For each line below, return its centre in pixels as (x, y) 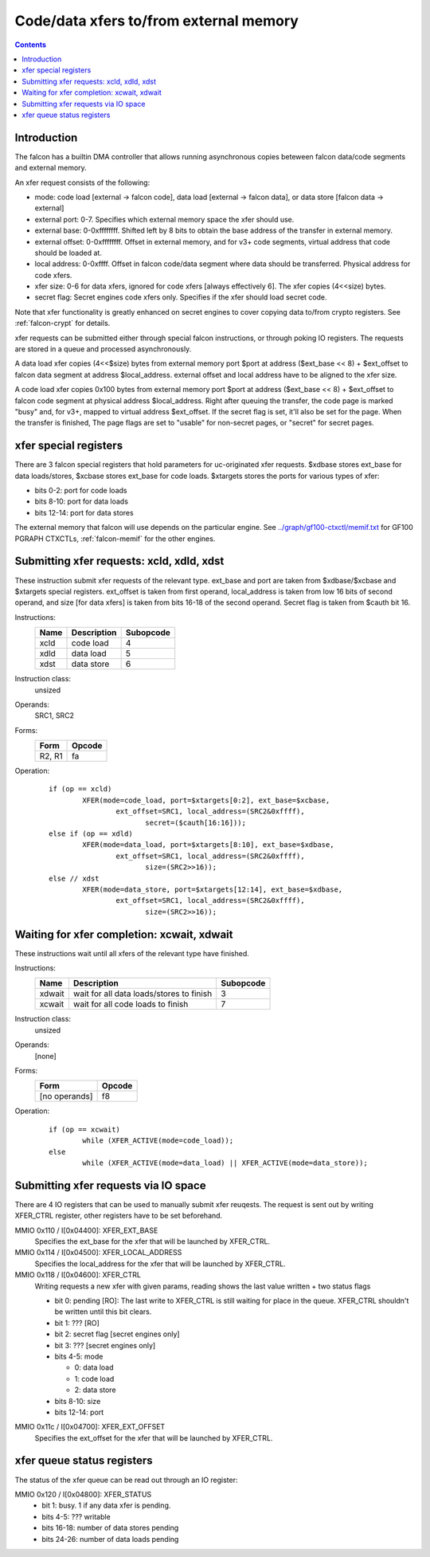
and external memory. (51, 168)
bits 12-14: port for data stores (84, 512)
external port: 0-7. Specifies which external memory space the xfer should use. (164, 219)
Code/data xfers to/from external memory (156, 21)
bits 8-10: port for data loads (82, 501)
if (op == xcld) (80, 789)
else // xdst (74, 878)
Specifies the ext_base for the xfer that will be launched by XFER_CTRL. (152, 1241)
